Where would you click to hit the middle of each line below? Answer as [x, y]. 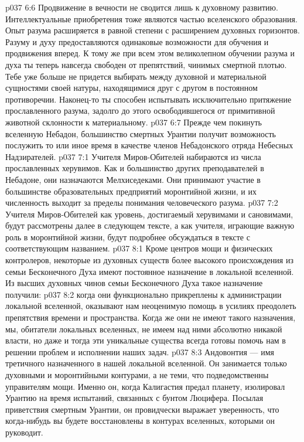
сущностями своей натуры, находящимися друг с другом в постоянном [131, 88]
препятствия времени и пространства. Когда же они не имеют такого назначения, [151, 317]
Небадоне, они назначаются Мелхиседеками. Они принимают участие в [133, 179]
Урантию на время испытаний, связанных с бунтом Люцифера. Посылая [134, 398]
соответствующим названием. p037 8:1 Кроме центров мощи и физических [139, 248]
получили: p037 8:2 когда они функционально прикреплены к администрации [144, 294]
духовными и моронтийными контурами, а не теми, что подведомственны [137, 375]
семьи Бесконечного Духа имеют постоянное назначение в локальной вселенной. [150, 271]
